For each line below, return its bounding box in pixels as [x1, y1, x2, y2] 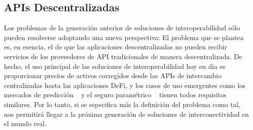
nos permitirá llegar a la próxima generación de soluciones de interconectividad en [4, 108, 249, 119]
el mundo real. [4, 118, 47, 129]
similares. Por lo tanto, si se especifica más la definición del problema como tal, [4, 99, 240, 109]
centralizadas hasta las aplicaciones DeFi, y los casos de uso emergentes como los [4, 80, 246, 90]
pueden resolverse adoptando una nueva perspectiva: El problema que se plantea [4, 32, 244, 42]
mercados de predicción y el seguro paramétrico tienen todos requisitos [4, 89, 227, 100]
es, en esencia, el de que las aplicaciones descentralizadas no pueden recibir [4, 42, 227, 52]
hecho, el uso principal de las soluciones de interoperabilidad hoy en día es [4, 61, 226, 71]
